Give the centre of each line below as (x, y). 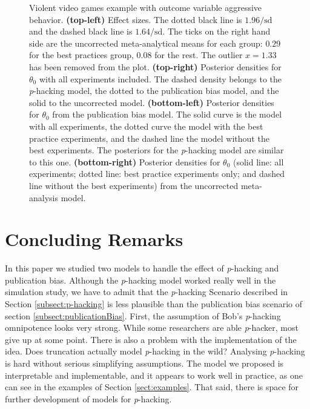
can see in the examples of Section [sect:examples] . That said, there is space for (152, 387)
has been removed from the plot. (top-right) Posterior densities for (155, 66)
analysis (44, 197)
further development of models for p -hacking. (88, 398)
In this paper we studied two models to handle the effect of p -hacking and (142, 268)
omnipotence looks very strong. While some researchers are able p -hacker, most (152, 328)
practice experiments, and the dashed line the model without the (149, 138)
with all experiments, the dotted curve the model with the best (146, 126)
